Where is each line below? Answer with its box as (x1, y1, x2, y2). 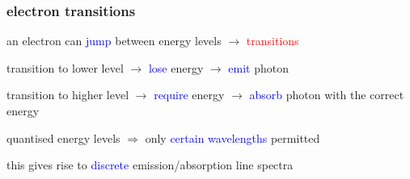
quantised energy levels (6, 129, 120, 146)
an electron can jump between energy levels (6, 32, 222, 49)
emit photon (228, 59, 290, 76)
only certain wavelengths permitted (145, 129, 320, 146)
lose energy (148, 59, 204, 76)
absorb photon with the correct (249, 86, 404, 103)
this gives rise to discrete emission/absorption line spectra (6, 156, 294, 173)
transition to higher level (6, 86, 129, 103)
